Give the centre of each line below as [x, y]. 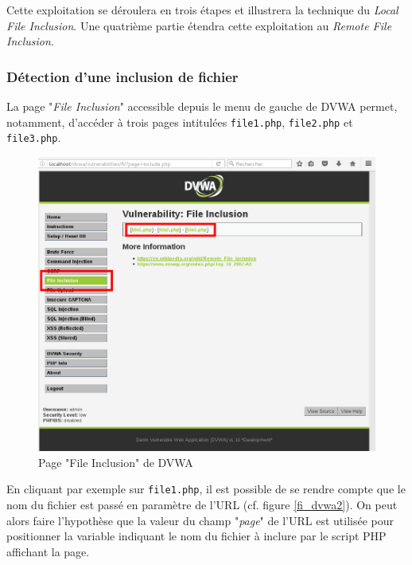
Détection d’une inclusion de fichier [122, 76]
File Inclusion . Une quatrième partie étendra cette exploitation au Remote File [199, 25]
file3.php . [34, 137]
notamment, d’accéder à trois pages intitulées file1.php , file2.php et [180, 122]
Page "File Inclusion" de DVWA [116, 462]
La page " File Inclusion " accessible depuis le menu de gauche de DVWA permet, [202, 106]
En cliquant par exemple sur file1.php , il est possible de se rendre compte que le [206, 489]
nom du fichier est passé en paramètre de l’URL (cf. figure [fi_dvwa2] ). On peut [202, 504]
